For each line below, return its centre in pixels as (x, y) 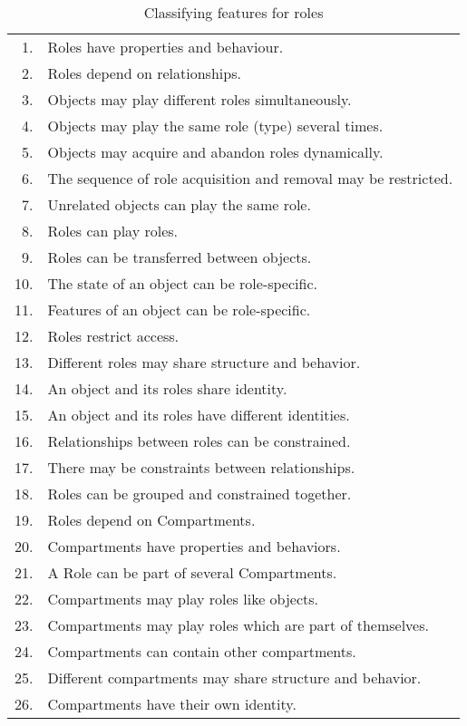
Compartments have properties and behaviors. (194, 546)
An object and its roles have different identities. (199, 415)
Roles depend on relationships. (144, 73)
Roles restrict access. (113, 336)
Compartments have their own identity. (172, 704)
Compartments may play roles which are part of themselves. (238, 625)
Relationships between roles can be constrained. (199, 441)
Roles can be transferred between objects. (180, 257)
